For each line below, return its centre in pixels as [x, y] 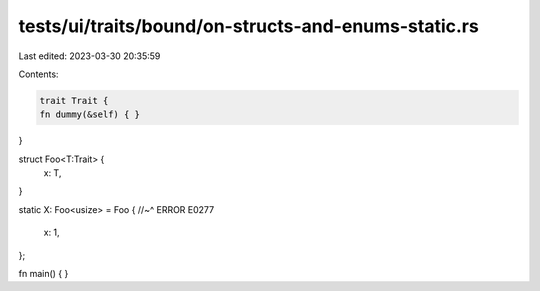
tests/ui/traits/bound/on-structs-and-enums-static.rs [248, 26]
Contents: [38, 74]
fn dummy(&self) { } [89, 114]
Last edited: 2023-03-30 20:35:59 [89, 56]
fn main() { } [43, 274]
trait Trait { [74, 100]
